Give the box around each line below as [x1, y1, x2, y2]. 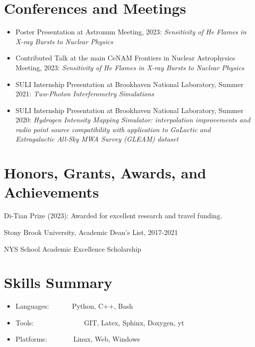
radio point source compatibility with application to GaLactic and [15, 124, 211, 134]
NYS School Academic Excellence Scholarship [4, 243, 142, 254]
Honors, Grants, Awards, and [4, 163, 206, 183]
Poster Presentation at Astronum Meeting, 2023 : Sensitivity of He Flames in [15, 27, 247, 37]
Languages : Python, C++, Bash [15, 301, 133, 311]
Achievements [4, 182, 99, 202]
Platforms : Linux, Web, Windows [15, 334, 140, 344]
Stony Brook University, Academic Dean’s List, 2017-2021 [4, 227, 178, 237]
